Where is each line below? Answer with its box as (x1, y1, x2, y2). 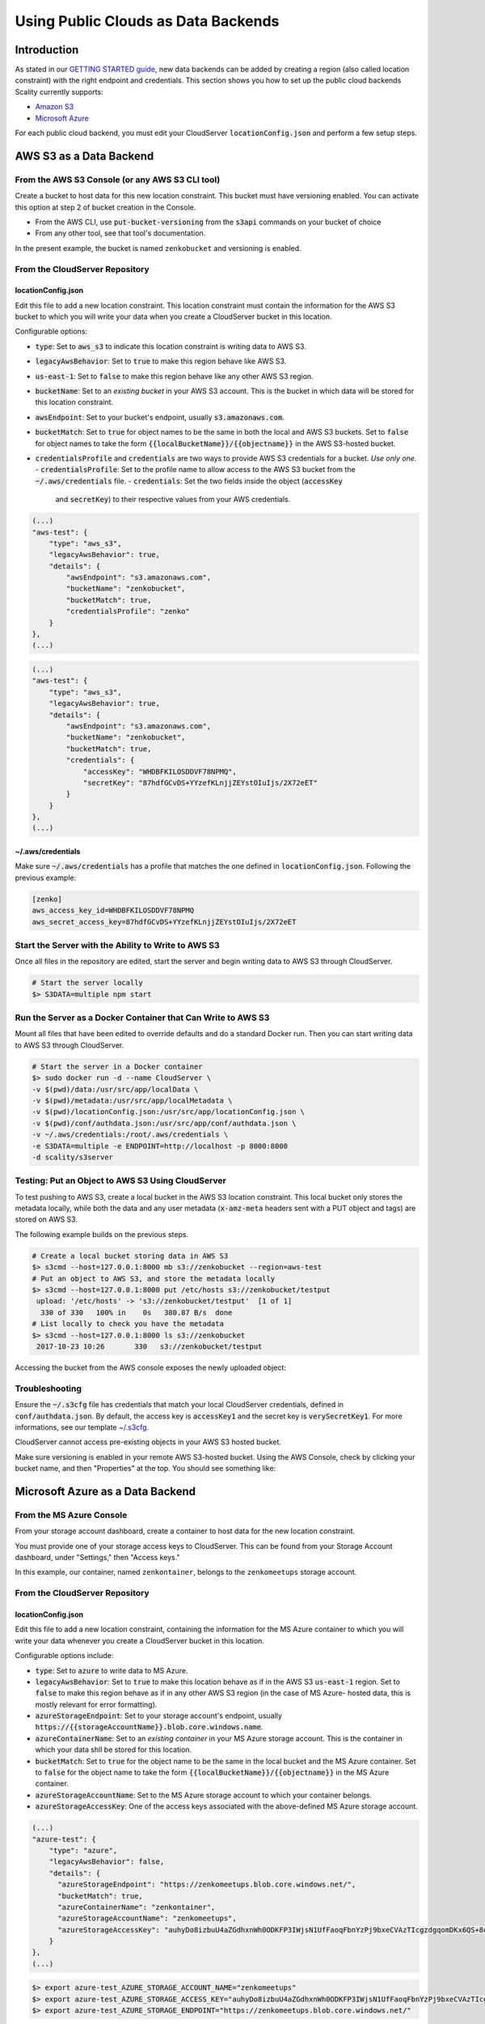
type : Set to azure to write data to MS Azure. (35, 1665, 188, 1675)
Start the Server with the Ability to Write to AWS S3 (15, 939, 220, 950)
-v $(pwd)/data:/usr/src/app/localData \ (32, 1085, 199, 1094)
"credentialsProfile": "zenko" (65, 607, 190, 616)
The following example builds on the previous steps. (15, 1229, 189, 1239)
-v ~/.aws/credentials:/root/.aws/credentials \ (32, 1130, 229, 1139)
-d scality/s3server (32, 1152, 113, 1162)
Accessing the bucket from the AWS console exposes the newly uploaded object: (15, 1363, 287, 1372)
